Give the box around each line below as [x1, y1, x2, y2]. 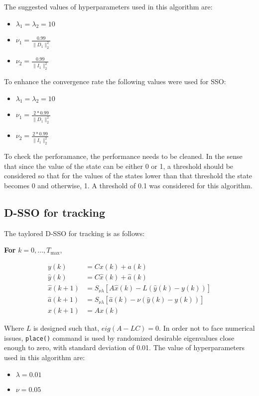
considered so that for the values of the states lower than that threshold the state [4, 170, 253, 181]
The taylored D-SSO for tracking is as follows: [4, 228, 145, 238]
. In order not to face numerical [159, 323, 255, 333]
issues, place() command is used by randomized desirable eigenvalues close [4, 332, 235, 343]
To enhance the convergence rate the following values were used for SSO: [4, 76, 226, 87]
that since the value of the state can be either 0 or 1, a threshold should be [4, 160, 234, 171]
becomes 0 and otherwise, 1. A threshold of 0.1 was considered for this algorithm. [4, 180, 253, 190]
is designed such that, [33, 323, 100, 333]
